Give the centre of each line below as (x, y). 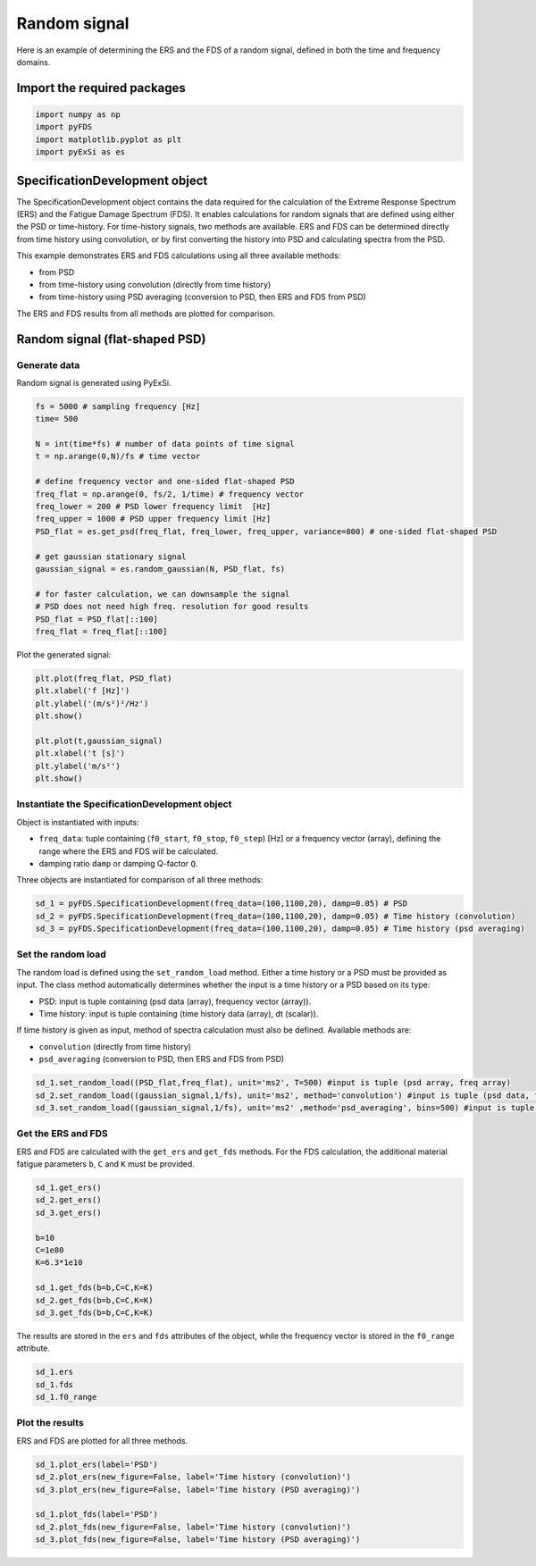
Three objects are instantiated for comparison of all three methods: (140, 880)
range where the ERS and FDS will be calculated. (129, 851)
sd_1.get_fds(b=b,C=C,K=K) (94, 1288)
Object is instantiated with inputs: (78, 822)
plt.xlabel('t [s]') (80, 754)
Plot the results (50, 1423)
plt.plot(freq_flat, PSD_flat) (104, 678)
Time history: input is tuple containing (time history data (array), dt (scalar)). (179, 1013)
